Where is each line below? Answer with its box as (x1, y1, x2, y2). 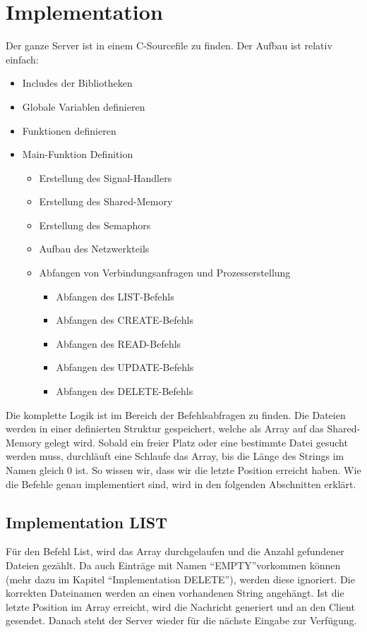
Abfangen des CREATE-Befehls (56, 312, 193, 327)
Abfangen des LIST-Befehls (56, 288, 174, 303)
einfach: (6, 51, 39, 66)
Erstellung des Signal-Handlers (39, 170, 172, 185)
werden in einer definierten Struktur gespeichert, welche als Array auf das (6, 421, 324, 436)
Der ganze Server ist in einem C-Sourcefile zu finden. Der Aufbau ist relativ (6, 38, 332, 53)
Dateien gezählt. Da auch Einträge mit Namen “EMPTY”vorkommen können (6, 557, 341, 572)
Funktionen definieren (22, 123, 116, 138)
